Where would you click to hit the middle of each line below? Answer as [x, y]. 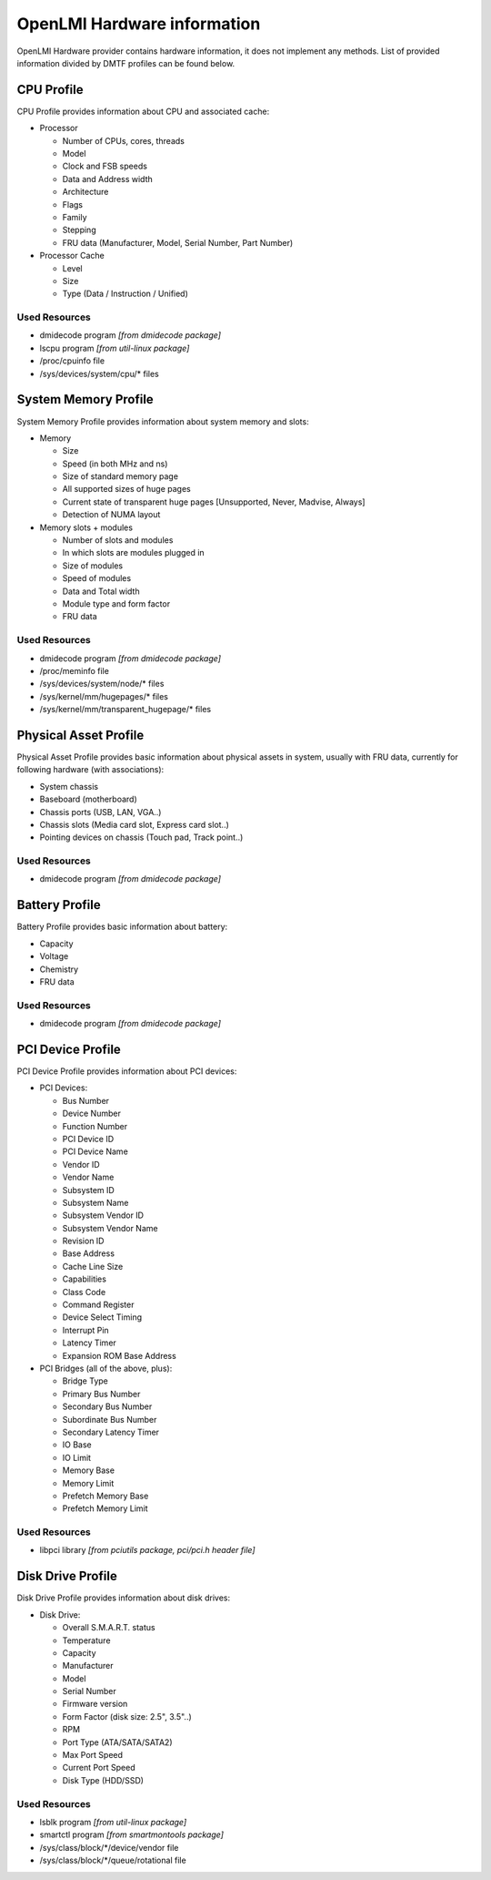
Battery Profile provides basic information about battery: [122, 927]
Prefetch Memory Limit [105, 1508]
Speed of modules [97, 578]
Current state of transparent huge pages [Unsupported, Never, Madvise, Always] [214, 502]
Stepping [79, 230]
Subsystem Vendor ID [103, 1215]
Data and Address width [108, 179]
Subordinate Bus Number [110, 1419]
